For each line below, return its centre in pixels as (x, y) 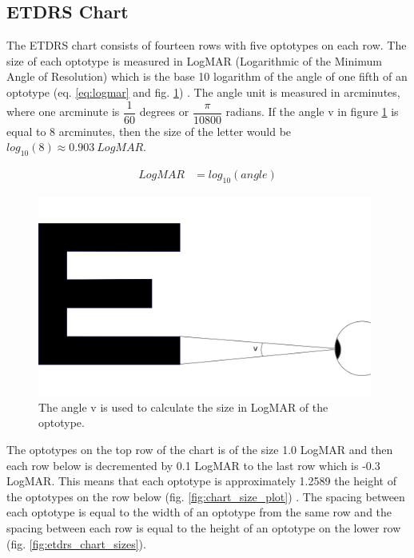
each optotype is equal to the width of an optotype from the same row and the (199, 512)
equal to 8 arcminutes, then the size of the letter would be (149, 131)
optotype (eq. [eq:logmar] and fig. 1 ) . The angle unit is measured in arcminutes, (203, 92)
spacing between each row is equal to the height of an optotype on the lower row (204, 528)
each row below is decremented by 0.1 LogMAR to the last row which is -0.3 (193, 465)
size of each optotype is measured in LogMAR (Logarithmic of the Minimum (194, 60)
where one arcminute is (63, 112)
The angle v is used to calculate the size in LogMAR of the (183, 407)
